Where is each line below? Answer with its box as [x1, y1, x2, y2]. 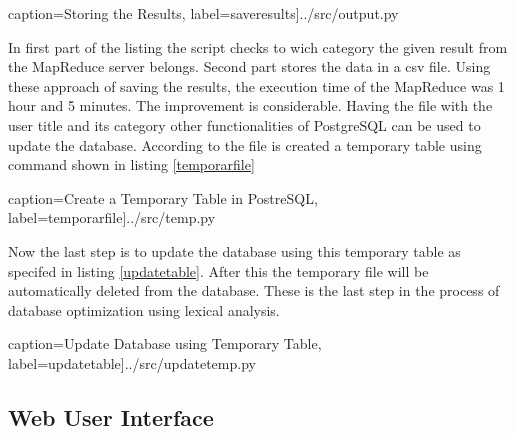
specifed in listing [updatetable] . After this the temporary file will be [8, 260, 429, 281]
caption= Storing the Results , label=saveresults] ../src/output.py [8, 3, 399, 23]
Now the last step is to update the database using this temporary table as [8, 240, 461, 261]
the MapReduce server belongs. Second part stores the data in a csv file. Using [8, 56, 491, 77]
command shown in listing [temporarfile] [8, 154, 255, 175]
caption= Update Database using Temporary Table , [8, 333, 322, 354]
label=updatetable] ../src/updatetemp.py [8, 352, 256, 373]
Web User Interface [8, 401, 214, 432]
